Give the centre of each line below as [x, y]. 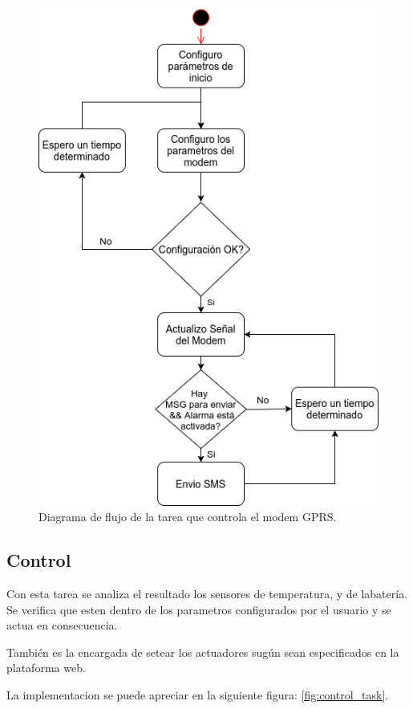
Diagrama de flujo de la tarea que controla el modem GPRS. [188, 517]
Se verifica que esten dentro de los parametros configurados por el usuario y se [199, 609]
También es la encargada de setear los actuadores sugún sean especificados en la [203, 652]
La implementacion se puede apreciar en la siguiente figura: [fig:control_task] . [198, 694]
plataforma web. [46, 668]
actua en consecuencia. [62, 625]
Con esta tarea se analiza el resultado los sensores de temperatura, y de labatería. [207, 594]
